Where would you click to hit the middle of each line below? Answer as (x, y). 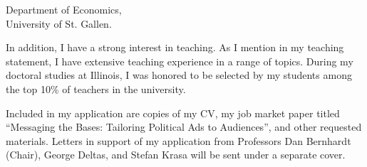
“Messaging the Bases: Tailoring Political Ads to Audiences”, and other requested (184, 127)
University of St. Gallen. (59, 23)
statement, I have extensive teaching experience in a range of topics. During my (180, 61)
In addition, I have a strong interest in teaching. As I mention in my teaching (175, 47)
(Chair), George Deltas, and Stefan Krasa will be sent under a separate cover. (176, 155)
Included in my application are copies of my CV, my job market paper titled (173, 113)
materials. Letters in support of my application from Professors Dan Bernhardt (179, 140)
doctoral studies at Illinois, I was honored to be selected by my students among (179, 75)
